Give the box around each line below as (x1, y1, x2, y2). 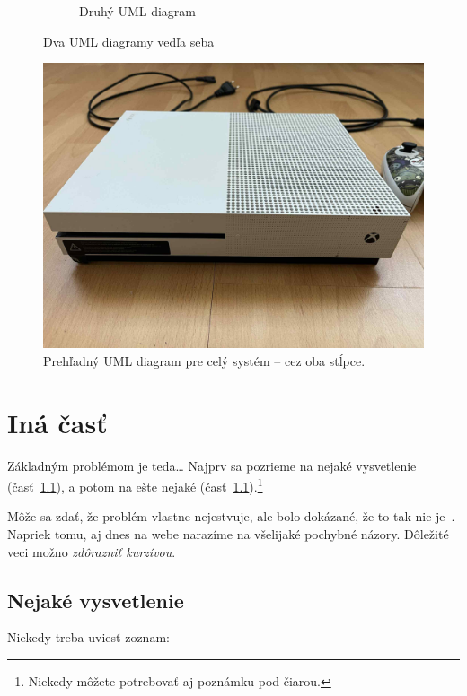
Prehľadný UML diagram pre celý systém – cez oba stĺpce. (43, 351, 366, 370)
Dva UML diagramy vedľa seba (43, 31, 215, 50)
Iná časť (7, 404, 108, 440)
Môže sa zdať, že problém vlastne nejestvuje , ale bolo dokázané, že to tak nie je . (7, 507, 455, 526)
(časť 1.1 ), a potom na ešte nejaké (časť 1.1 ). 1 (7, 474, 263, 495)
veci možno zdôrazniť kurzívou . (7, 542, 176, 561)
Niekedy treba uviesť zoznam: (7, 628, 170, 647)
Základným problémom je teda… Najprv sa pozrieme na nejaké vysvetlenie (7, 456, 417, 474)
